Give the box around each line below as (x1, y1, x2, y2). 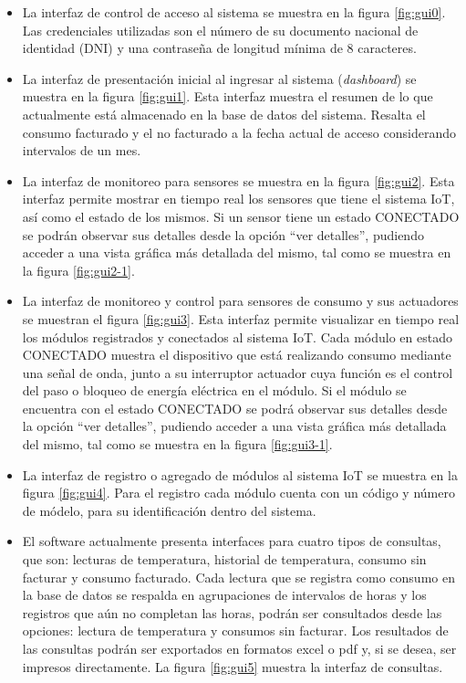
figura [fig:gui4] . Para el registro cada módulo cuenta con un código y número (22, 483, 455, 502)
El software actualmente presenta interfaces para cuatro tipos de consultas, (22, 531, 441, 551)
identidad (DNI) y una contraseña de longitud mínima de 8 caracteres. (22, 38, 417, 58)
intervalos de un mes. (22, 141, 141, 160)
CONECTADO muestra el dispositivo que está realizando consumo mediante (22, 345, 451, 364)
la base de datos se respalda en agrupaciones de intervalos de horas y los (22, 585, 427, 604)
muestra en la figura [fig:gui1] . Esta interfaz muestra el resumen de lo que (22, 87, 433, 106)
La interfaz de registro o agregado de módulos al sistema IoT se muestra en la (22, 465, 458, 484)
